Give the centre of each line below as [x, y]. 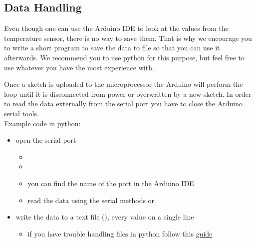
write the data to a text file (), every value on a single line [105, 217]
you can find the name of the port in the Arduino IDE [111, 183]
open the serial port [46, 140]
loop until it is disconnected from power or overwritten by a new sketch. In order [128, 94]
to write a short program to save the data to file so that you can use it [112, 48]
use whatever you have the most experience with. [79, 67]
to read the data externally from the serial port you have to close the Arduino [123, 104]
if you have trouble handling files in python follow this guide [120, 233]
